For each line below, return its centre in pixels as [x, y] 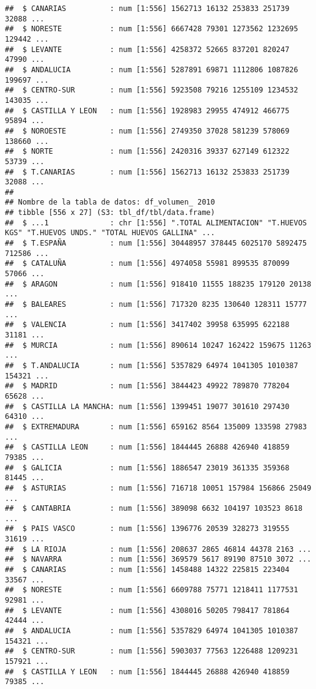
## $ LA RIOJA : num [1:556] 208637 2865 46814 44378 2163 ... [158, 549]
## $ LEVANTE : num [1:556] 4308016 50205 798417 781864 [147, 610]
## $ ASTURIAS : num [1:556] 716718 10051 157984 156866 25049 [158, 488]
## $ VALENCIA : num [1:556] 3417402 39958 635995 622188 [147, 325]
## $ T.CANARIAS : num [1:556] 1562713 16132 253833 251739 [147, 172]
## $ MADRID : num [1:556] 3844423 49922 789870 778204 [147, 386]
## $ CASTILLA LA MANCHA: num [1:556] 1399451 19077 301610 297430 [147, 406]
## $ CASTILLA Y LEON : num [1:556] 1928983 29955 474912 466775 [147, 111]
